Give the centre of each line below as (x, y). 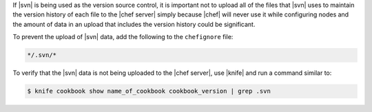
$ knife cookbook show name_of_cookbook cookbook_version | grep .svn (149, 91)
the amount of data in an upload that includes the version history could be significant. (134, 24)
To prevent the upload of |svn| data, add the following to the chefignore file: (123, 37)
